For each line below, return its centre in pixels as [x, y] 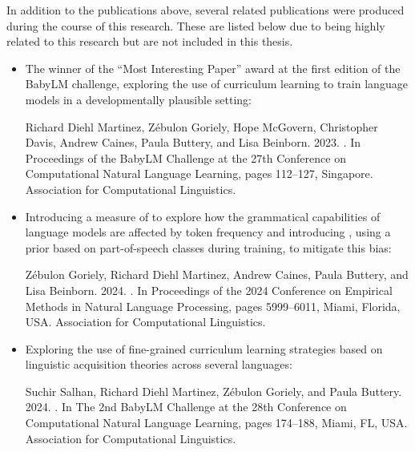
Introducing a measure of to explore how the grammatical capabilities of [203, 216]
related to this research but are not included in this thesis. [150, 41]
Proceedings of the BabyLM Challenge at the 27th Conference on [185, 157]
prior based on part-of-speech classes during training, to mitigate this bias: [208, 247]
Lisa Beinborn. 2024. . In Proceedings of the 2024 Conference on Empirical [209, 290]
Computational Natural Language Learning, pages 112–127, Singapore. [199, 174]
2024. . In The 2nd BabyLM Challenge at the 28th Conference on [186, 407]
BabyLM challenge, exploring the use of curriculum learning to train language [216, 84]
